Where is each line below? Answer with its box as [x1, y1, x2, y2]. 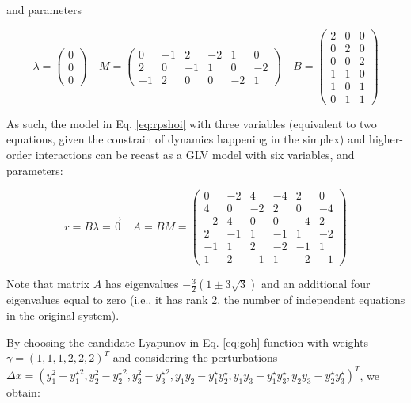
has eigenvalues [105, 276, 179, 292]
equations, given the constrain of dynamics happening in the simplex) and [6, 131, 366, 147]
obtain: [6, 384, 40, 401]
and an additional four [261, 276, 371, 292]
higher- [369, 131, 403, 147]
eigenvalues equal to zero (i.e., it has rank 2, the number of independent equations [6, 291, 405, 308]
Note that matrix [6, 276, 90, 292]
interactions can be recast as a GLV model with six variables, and [35, 146, 355, 163]
